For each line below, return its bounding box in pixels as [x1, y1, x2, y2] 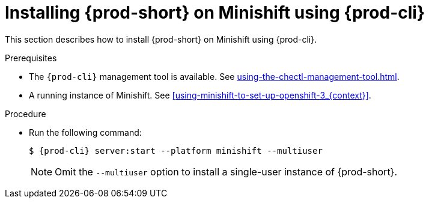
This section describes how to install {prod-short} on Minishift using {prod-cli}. [5, 34, 317, 44]
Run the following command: [29, 127, 142, 138]
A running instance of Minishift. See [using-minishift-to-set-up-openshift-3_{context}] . [29, 89, 371, 100]
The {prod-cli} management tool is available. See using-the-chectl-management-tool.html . [29, 71, 400, 82]
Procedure [5, 108, 46, 119]
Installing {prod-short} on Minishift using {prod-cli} [5, 2, 425, 23]
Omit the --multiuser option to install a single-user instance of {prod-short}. [55, 165, 398, 178]
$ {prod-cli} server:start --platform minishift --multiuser [29, 145, 323, 156]
